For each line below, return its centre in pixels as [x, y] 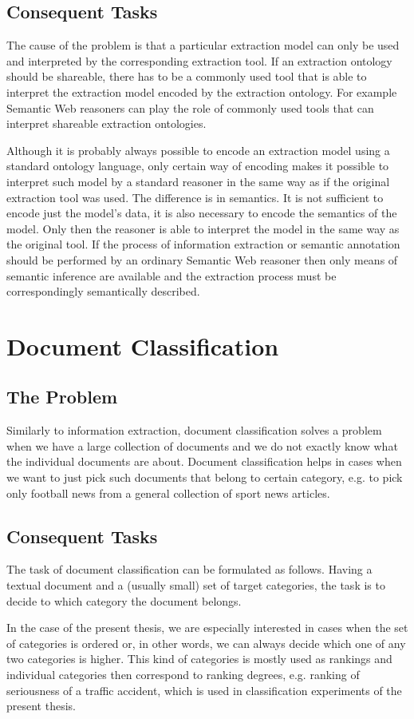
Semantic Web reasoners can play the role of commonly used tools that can [190, 107]
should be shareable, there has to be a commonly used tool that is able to [187, 76]
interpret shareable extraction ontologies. [106, 123]
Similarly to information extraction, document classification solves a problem [194, 430]
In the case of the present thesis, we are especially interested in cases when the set [207, 628]
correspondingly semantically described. [103, 291]
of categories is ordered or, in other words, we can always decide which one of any [206, 643]
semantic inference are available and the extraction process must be [172, 275]
